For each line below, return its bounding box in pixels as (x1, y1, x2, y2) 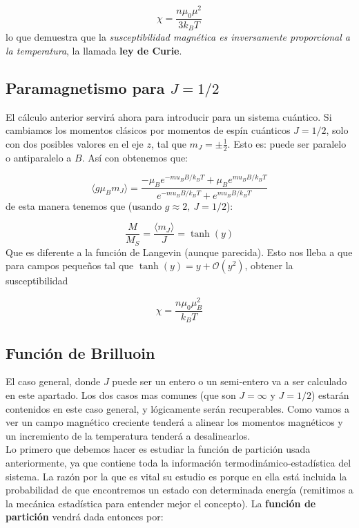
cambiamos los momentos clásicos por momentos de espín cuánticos (6, 123, 291, 137)
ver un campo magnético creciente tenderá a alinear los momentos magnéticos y (6, 415, 343, 429)
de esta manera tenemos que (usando (6, 198, 162, 213)
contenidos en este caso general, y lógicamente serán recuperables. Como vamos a (6, 401, 349, 415)
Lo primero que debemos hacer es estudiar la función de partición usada (6, 442, 311, 456)
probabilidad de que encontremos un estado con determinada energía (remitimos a (6, 482, 353, 497)
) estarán (311, 388, 349, 402)
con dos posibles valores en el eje (6, 136, 144, 150)
